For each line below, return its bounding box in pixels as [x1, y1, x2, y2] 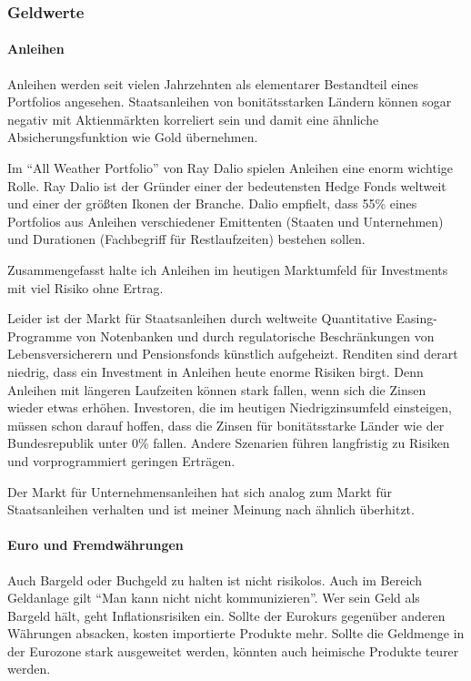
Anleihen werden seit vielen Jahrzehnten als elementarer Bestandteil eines [7, 74, 418, 93]
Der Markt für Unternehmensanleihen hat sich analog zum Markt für [7, 482, 392, 501]
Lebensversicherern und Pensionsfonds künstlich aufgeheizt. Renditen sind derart [7, 344, 458, 363]
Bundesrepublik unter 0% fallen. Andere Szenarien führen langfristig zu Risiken [7, 433, 450, 452]
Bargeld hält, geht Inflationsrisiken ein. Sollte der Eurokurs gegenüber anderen [7, 605, 446, 625]
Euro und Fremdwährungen [7, 535, 184, 554]
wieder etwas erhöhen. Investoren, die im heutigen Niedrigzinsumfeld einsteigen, [7, 398, 452, 417]
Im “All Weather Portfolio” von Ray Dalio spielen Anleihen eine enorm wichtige [7, 158, 453, 178]
